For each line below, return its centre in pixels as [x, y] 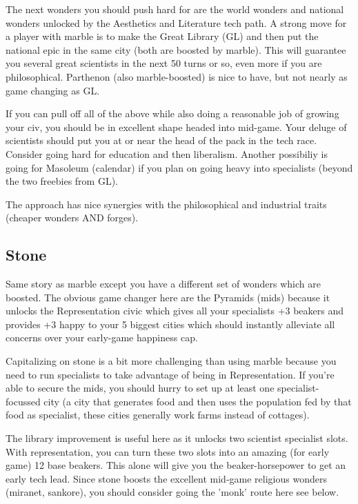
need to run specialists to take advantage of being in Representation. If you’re [170, 374]
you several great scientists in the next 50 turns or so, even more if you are [164, 63]
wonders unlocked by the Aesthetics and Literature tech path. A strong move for [176, 22]
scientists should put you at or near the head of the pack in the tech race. [161, 140]
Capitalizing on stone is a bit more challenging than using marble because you [171, 361]
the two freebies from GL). [62, 181]
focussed [23, 401]
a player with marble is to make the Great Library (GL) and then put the [162, 36]
